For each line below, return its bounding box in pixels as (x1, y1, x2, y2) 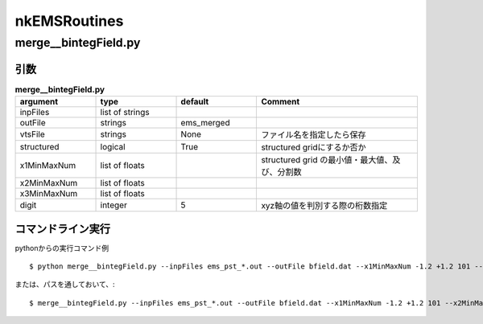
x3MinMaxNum (19, 188, 78, 199)
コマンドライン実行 (14, 222, 110, 236)
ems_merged (180, 117, 230, 129)
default (180, 96, 209, 108)
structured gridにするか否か (261, 141, 366, 153)
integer (100, 199, 128, 211)
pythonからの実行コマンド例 (14, 243, 109, 252)
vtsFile (19, 129, 46, 140)
